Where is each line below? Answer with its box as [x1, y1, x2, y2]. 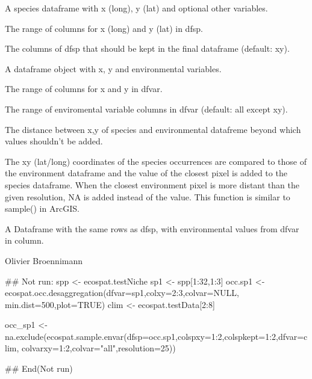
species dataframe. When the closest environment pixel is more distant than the [5, 178, 299, 191]
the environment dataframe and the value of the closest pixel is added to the [5, 167, 287, 179]
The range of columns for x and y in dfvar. [5, 82, 163, 95]
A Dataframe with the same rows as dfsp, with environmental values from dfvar [5, 222, 299, 235]
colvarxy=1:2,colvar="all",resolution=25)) [21, 342, 176, 354]
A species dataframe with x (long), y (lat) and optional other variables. [5, 2, 268, 14]
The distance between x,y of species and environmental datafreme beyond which [5, 123, 301, 135]
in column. [5, 234, 44, 247]
